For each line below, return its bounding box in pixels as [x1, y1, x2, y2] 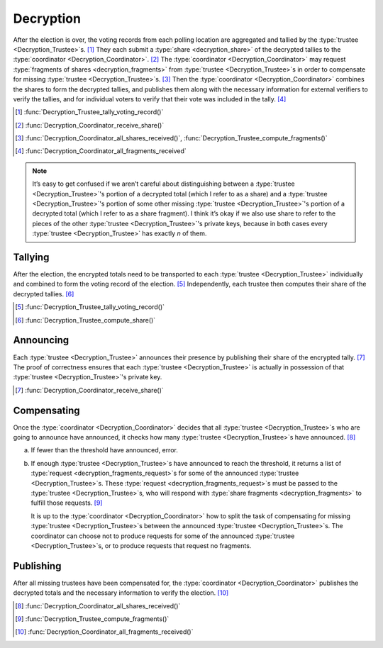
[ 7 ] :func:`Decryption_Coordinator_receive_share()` [15, 386, 165, 394]
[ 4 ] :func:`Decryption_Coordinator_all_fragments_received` [15, 147, 187, 155]
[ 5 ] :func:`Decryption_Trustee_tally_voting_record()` [15, 303, 165, 311]
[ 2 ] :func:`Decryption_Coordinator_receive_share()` [15, 121, 165, 129]
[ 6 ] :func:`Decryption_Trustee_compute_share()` [15, 315, 156, 324]
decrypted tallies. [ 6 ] [13, 289, 74, 298]
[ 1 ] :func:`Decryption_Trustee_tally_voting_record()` [15, 108, 164, 116]
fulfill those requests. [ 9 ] [30, 498, 103, 507]
